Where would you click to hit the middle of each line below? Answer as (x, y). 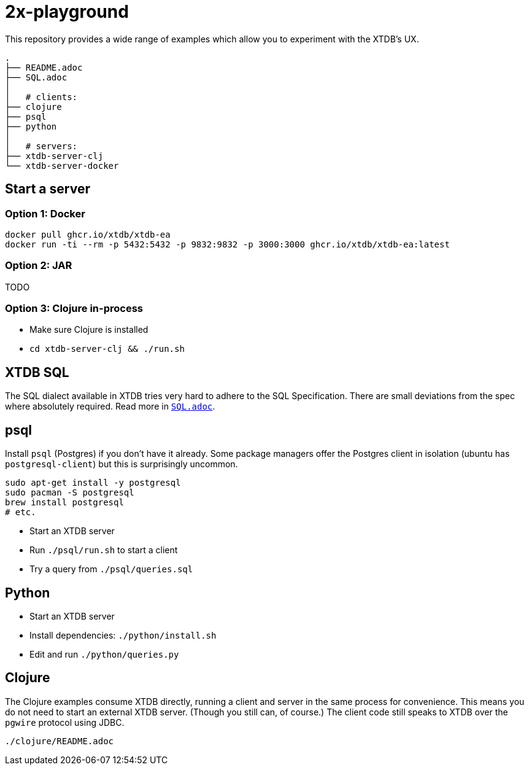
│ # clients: (41, 97)
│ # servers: (41, 146)
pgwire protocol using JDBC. (65, 722)
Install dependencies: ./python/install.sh (123, 635)
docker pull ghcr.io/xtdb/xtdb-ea (88, 234)
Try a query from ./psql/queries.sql (111, 569)
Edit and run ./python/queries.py (104, 654)
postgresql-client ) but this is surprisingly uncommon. (122, 464)
